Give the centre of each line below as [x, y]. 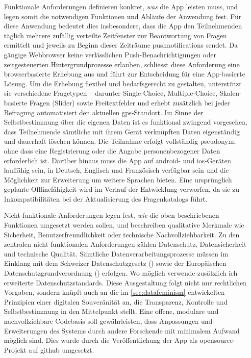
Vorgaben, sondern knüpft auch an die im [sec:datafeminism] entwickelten [114, 292]
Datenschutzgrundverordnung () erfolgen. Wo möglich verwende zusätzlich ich [121, 273]
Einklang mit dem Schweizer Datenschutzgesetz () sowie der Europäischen [115, 263]
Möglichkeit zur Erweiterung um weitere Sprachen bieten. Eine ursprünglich [118, 179]
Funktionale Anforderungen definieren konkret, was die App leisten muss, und [121, 6]
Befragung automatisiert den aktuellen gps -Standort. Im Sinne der [104, 112]
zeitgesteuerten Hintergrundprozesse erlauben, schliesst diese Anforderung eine [122, 64]
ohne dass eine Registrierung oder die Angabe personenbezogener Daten [112, 150]
